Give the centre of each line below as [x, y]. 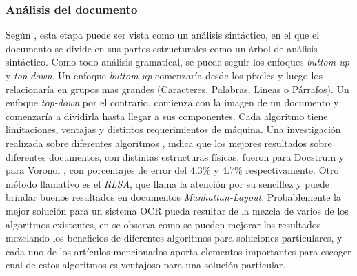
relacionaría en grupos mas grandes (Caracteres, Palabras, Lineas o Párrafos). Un [177, 89]
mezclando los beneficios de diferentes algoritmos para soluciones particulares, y [174, 238]
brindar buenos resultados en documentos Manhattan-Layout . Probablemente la [173, 197]
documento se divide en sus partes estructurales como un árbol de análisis [162, 48]
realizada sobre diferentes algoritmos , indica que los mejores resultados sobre [169, 142]
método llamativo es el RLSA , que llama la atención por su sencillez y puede [167, 183]
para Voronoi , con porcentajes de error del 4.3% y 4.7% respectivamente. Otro [172, 170]
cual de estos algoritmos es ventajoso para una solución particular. [146, 265]
